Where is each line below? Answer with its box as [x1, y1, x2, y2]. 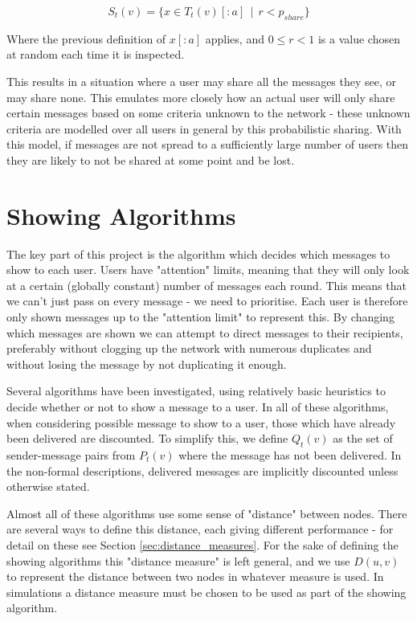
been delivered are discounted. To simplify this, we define [6, 430, 288, 447]
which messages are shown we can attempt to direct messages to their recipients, [6, 324, 403, 341]
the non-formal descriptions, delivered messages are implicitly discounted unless [6, 462, 399, 479]
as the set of [333, 430, 393, 447]
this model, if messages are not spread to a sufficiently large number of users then [6, 136, 409, 153]
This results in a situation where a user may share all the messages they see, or [6, 72, 397, 89]
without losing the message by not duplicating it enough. [6, 355, 287, 372]
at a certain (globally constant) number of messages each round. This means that [6, 276, 407, 293]
